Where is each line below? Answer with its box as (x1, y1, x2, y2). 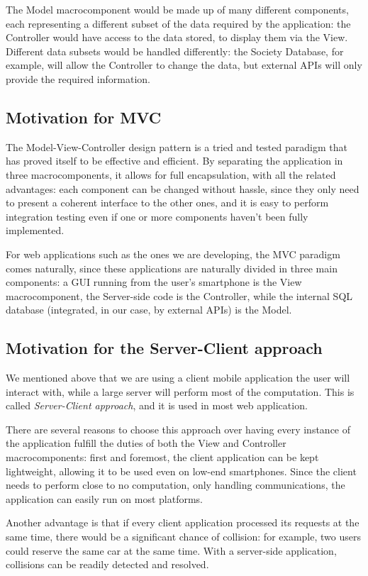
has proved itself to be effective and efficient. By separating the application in (6, 153, 343, 168)
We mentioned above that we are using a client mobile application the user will (6, 370, 350, 385)
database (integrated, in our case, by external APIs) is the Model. (6, 302, 292, 317)
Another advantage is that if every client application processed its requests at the (6, 515, 359, 530)
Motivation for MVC (6, 106, 162, 128)
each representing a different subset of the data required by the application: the (6, 16, 351, 31)
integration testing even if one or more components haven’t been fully (6, 209, 308, 223)
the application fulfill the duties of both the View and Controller (6, 436, 286, 450)
